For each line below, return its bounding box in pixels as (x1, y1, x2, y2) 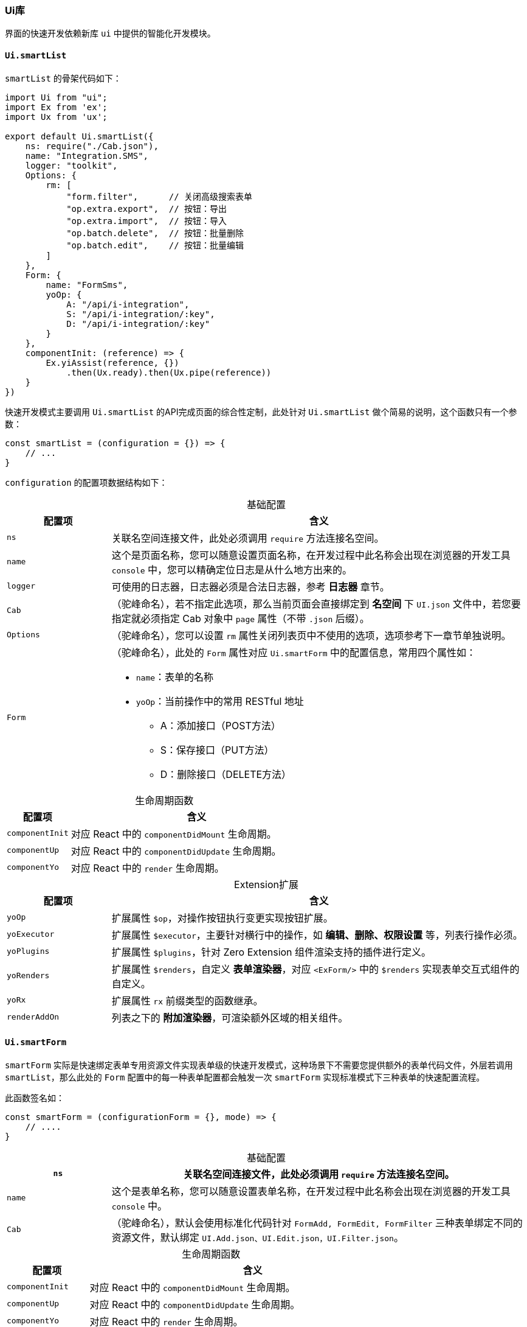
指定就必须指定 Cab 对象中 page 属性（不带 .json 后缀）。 (111, 612, 370, 625)
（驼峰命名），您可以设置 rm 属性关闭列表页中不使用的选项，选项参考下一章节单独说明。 (111, 629, 511, 642)
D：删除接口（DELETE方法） (160, 768, 292, 780)
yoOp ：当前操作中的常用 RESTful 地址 (136, 695, 304, 707)
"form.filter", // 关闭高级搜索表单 (66, 191, 253, 201)
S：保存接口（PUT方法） (160, 743, 274, 756)
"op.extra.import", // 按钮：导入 (66, 215, 227, 226)
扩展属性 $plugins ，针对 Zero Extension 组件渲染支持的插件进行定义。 (111, 945, 432, 958)
